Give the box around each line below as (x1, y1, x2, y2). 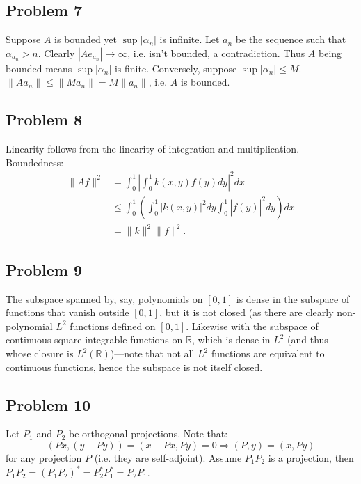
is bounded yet (54, 32, 118, 47)
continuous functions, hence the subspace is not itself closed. (6, 359, 263, 374)
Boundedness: (6, 155, 64, 169)
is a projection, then (268, 451, 354, 465)
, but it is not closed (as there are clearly (159, 305, 334, 320)
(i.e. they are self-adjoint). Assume (94, 451, 242, 465)
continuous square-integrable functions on (6, 332, 183, 347)
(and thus (287, 332, 328, 347)
